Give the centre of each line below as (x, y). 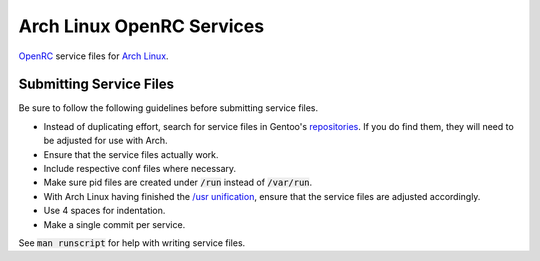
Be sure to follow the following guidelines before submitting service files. (168, 108)
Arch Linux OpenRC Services (141, 26)
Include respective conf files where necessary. (140, 169)
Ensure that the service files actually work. (131, 154)
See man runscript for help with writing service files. (132, 242)
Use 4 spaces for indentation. (104, 211)
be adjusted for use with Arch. (106, 141)
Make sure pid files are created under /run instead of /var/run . (178, 182)
